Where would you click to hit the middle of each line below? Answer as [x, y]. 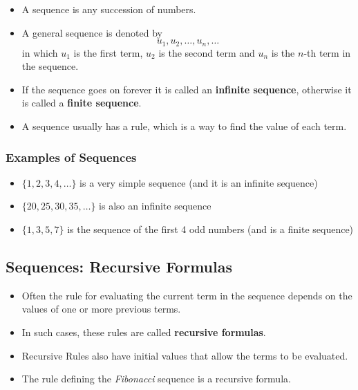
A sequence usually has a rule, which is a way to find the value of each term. [184, 126]
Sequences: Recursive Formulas [119, 266]
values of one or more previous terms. [101, 309]
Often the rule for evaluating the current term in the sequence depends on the [187, 295]
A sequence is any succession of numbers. [109, 9]
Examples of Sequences [71, 157]
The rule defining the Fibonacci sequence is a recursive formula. [156, 379]
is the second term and [207, 52]
